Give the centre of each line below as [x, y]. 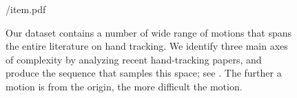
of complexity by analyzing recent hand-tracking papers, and [134, 59]
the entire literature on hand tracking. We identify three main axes [147, 46]
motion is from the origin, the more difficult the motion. [124, 86]
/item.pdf [26, 9]
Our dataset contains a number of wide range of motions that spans [149, 32]
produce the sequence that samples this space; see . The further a [144, 73]
